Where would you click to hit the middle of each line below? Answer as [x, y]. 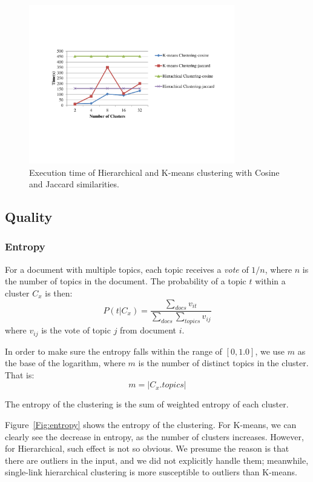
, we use [270, 351]
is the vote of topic [76, 330]
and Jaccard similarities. [74, 184]
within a [270, 281]
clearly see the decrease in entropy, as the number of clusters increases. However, [154, 436]
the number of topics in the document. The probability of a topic [126, 281]
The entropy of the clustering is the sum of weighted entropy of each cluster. [147, 404]
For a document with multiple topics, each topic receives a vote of [127, 269]
